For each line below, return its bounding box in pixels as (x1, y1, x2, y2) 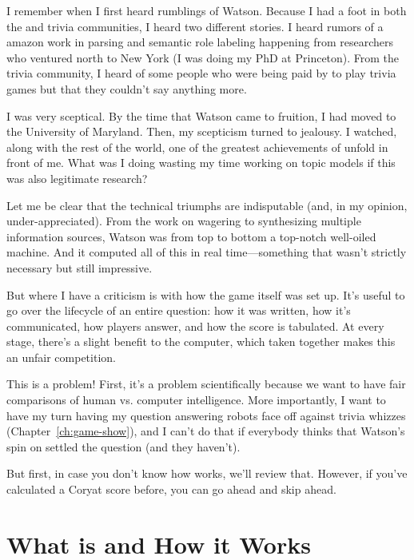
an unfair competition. (6, 348, 116, 365)
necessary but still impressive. (6, 259, 153, 276)
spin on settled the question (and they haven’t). (6, 438, 241, 455)
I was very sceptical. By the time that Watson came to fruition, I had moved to (6, 107, 396, 124)
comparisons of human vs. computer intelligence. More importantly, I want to (6, 391, 386, 408)
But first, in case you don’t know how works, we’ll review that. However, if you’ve (6, 465, 408, 482)
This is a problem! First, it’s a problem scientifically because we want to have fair (6, 375, 406, 392)
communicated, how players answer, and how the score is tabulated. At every (6, 317, 384, 334)
